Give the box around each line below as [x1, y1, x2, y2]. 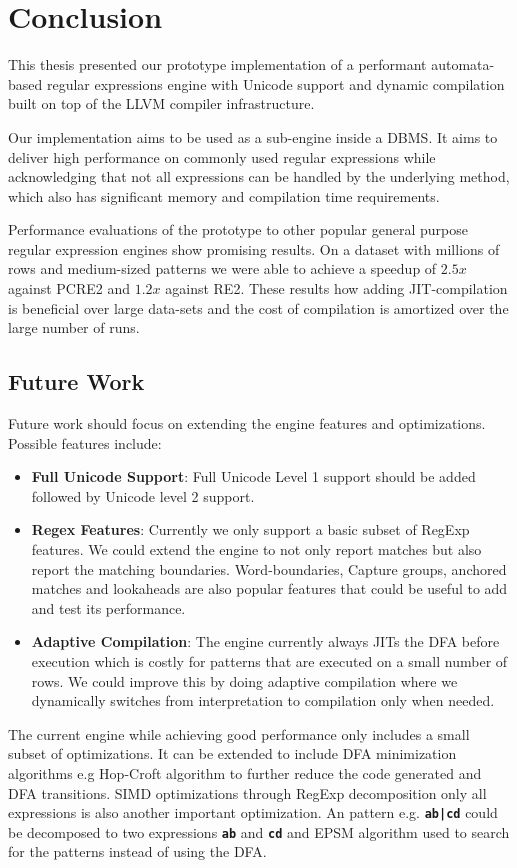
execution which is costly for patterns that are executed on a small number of [31, 650, 508, 671]
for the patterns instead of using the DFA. [8, 841, 267, 862]
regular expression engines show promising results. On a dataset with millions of [8, 238, 500, 259]
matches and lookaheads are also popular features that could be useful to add [31, 578, 508, 599]
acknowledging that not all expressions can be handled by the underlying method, [8, 166, 510, 187]
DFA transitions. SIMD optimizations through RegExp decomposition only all [8, 782, 487, 803]
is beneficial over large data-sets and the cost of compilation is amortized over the [8, 297, 509, 318]
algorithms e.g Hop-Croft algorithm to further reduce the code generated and [8, 762, 482, 783]
